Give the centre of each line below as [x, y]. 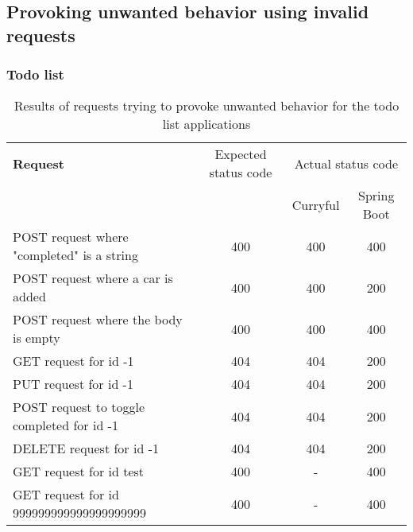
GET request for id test [79, 472]
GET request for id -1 [73, 361]
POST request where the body [98, 320]
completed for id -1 [66, 425]
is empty [37, 338]
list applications [206, 124]
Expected [241, 154]
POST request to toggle [79, 407]
